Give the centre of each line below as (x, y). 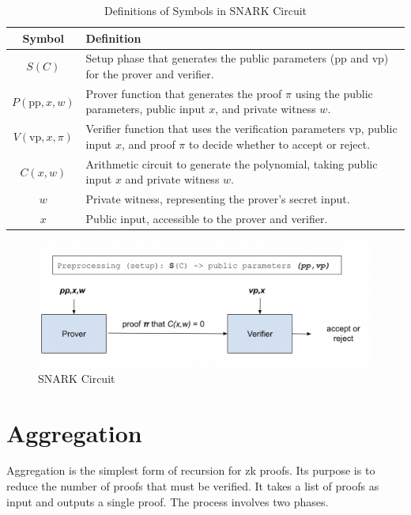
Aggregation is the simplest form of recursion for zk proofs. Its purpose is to (191, 470)
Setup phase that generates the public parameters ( (210, 58)
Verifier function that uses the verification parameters (215, 129)
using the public (334, 93)
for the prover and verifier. (150, 74)
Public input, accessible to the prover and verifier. (207, 219)
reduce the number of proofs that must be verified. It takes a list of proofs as (193, 486)
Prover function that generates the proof (184, 93)
